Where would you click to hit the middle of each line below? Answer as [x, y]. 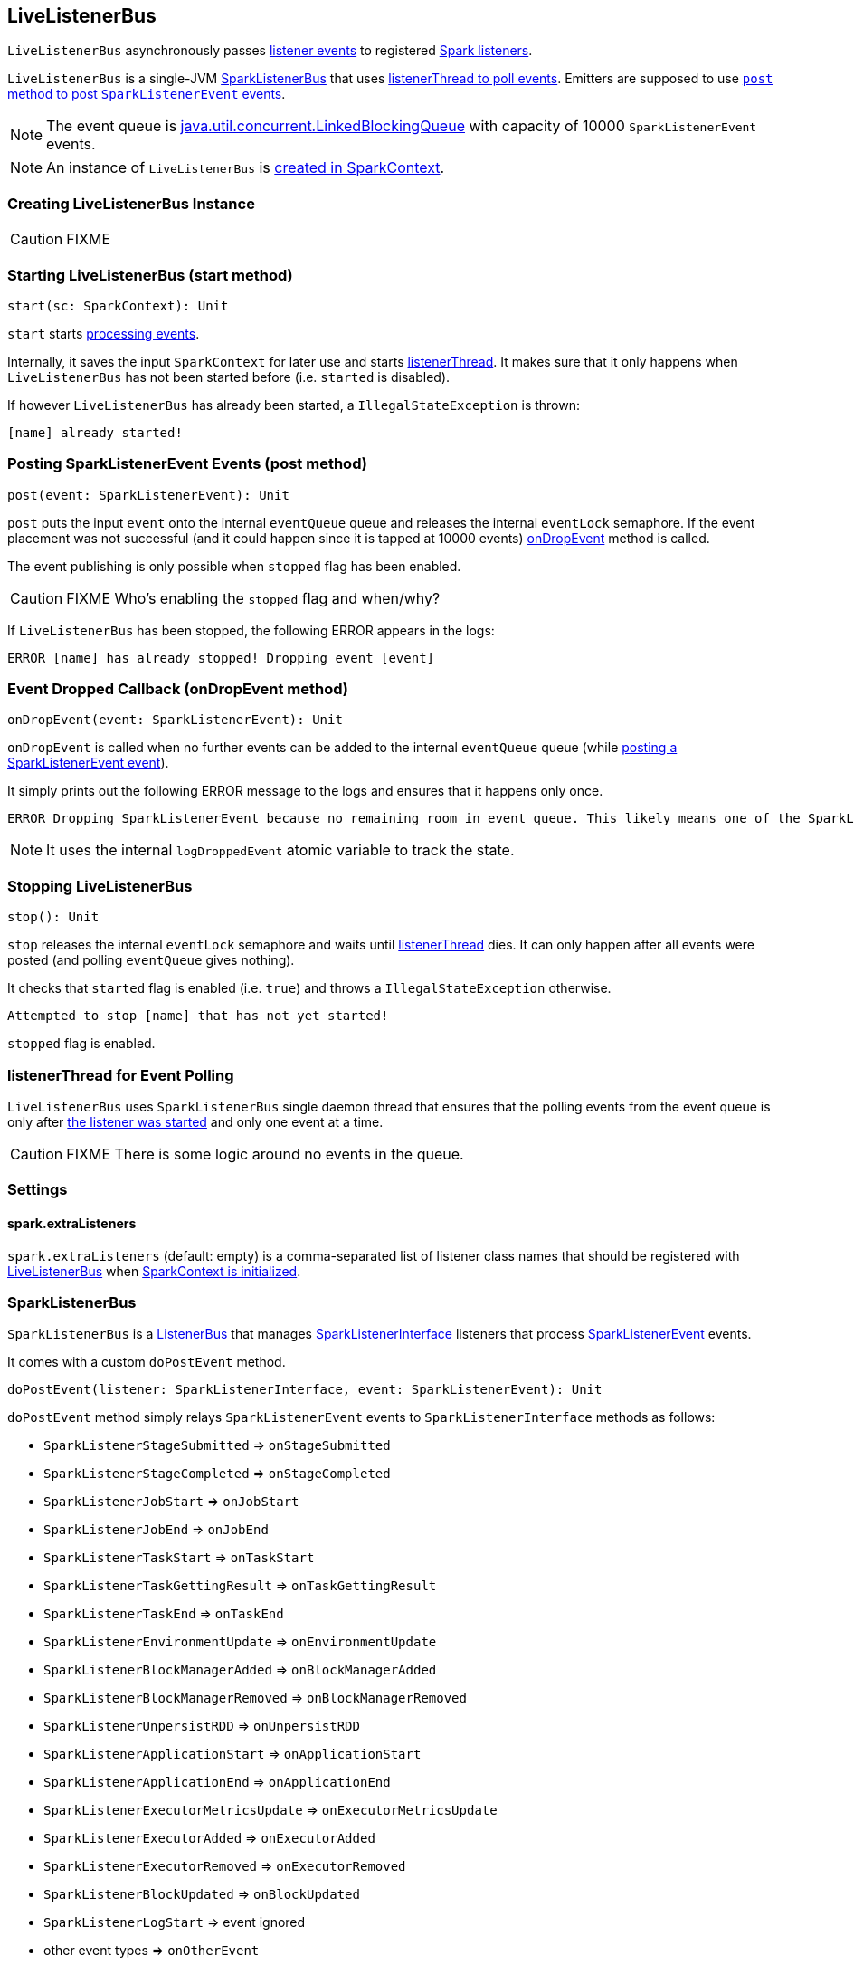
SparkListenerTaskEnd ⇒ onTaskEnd [164, 1614]
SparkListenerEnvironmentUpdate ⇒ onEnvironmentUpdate [240, 1642]
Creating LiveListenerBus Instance [131, 203]
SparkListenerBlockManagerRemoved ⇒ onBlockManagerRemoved [255, 1698]
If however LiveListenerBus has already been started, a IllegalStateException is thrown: [294, 405]
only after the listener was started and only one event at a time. [195, 1121]
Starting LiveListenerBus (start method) [150, 275]
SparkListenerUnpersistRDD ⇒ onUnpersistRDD [202, 1726]
